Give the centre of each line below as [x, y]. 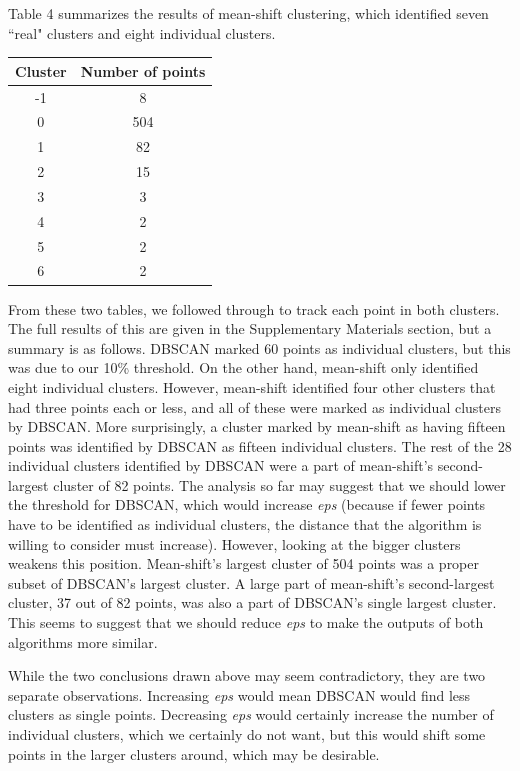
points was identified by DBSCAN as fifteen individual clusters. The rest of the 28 [260, 445]
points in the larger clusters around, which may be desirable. [194, 753]
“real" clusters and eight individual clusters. [142, 32]
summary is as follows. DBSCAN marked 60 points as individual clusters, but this [259, 347]
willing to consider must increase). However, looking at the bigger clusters [234, 543]
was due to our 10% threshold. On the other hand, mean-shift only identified [243, 367]
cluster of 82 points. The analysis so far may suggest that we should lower [279, 484]
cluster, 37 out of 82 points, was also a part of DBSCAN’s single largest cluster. [252, 602]
